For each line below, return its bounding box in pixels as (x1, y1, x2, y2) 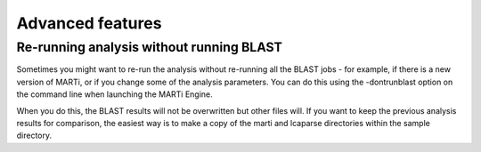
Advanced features (16, 13, 162, 33)
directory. (16, 130, 53, 141)
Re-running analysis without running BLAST (16, 39, 282, 55)
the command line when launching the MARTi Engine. (16, 89, 213, 100)
